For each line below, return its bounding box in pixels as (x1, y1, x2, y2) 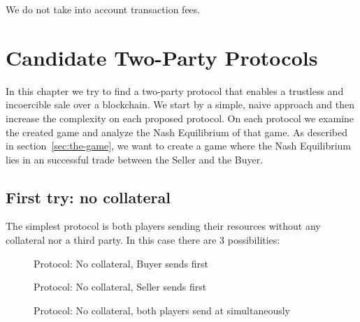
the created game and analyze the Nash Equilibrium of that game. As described (6, 124, 347, 139)
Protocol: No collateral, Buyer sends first (34, 256, 209, 270)
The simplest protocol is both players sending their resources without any (6, 219, 321, 233)
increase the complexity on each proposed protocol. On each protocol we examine (6, 110, 354, 125)
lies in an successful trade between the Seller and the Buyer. (6, 152, 264, 166)
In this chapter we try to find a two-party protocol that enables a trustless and (6, 83, 344, 98)
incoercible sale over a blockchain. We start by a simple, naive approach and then (6, 97, 354, 112)
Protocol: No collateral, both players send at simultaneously (34, 302, 290, 317)
